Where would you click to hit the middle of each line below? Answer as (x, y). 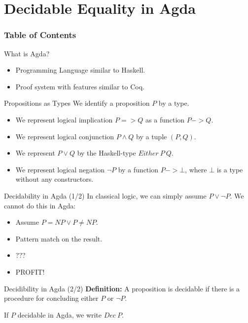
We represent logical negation (60, 169)
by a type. (174, 103)
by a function (138, 169)
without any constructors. (54, 179)
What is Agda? (27, 53)
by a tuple (152, 136)
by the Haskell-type (106, 153)
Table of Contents (40, 35)
